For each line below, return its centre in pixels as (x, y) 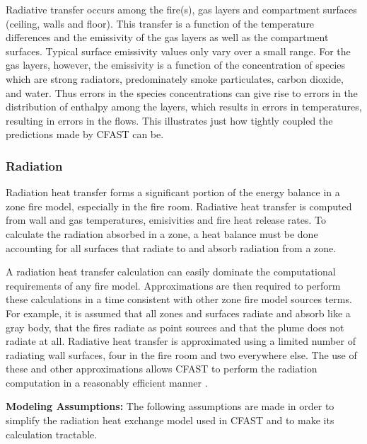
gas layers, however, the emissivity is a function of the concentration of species (176, 65)
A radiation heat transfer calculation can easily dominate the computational (171, 272)
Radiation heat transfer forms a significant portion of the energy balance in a (173, 192)
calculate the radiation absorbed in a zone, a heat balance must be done (162, 233)
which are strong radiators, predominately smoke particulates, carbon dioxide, (175, 78)
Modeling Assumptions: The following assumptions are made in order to (170, 406)
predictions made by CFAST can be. (85, 134)
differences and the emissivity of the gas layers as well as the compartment (167, 37)
